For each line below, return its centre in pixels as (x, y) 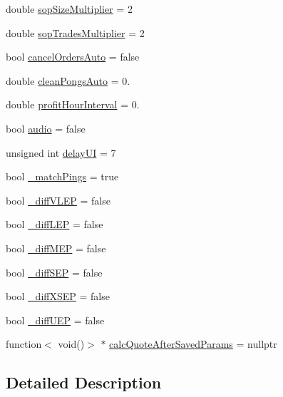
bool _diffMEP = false (56, 248)
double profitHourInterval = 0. (73, 104)
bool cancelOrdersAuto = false (73, 57)
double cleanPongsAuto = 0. (68, 80)
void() (71, 344)
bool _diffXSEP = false (58, 296)
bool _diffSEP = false (54, 272)
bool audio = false (46, 128)
